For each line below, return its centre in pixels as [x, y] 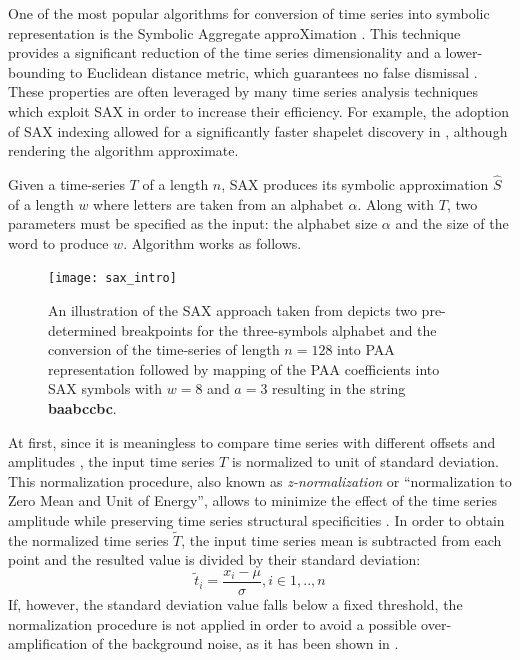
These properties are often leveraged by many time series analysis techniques [243, 91]
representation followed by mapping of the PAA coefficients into [244, 368]
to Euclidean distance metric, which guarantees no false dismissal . [273, 71]
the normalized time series [88, 539]
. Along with [396, 203]
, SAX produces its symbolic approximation [355, 183]
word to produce [58, 242]
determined [82, 329]
